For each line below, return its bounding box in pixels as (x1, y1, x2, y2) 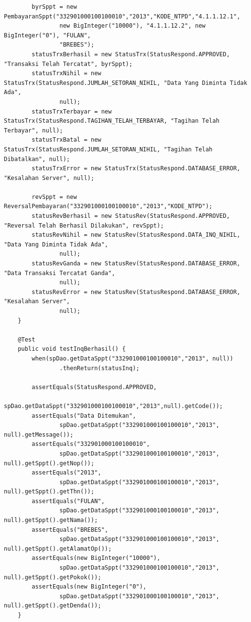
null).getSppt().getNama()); (4, 517, 98, 524)
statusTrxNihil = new (32, 70, 101, 77)
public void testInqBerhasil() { (17, 345, 126, 353)
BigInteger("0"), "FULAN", (4, 32, 91, 39)
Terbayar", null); (4, 127, 63, 134)
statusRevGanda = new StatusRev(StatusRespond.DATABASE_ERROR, (32, 260, 240, 267)
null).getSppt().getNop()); (4, 459, 95, 467)
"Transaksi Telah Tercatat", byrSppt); (4, 60, 133, 67)
